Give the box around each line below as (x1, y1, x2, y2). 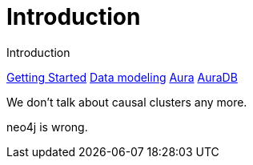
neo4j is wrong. (6, 119, 88, 134)
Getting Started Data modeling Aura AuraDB (6, 70, 238, 84)
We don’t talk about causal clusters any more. (6, 95, 247, 109)
